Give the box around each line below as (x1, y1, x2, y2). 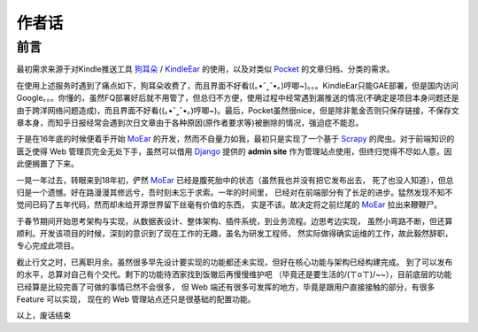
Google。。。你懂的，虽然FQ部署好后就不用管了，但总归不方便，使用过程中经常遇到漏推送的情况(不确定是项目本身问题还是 (16, 93, 459, 104)
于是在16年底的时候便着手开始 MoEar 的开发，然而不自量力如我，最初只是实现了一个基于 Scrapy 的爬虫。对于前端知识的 (16, 134, 455, 144)
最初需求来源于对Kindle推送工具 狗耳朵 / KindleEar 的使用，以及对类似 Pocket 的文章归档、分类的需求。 (16, 64, 395, 74)
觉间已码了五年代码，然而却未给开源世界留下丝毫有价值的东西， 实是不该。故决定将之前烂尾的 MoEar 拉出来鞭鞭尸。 (16, 199, 443, 210)
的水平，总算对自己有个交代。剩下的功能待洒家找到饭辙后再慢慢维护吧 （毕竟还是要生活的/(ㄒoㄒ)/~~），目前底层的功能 (16, 269, 452, 280)
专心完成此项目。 (16, 240, 79, 251)
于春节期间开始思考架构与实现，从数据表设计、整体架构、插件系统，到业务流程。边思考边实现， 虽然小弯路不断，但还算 (16, 215, 453, 226)
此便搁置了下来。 (16, 158, 79, 169)
